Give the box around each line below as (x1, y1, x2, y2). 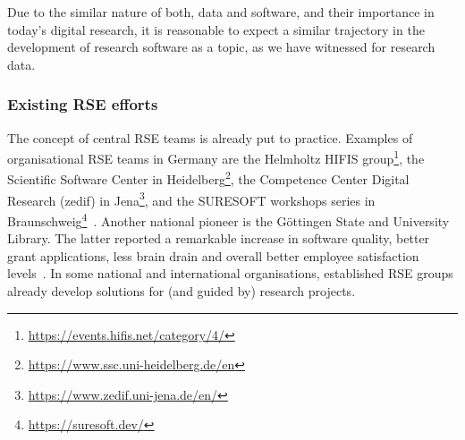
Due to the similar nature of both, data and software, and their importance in (7, 3, 435, 21)
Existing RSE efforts (7, 93, 158, 115)
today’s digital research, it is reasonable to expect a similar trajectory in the (7, 20, 425, 38)
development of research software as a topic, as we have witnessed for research (7, 38, 435, 56)
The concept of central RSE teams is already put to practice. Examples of (7, 128, 413, 147)
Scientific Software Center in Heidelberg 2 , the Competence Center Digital (7, 167, 410, 189)
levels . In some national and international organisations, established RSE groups (7, 264, 453, 283)
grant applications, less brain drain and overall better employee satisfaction (7, 246, 419, 265)
